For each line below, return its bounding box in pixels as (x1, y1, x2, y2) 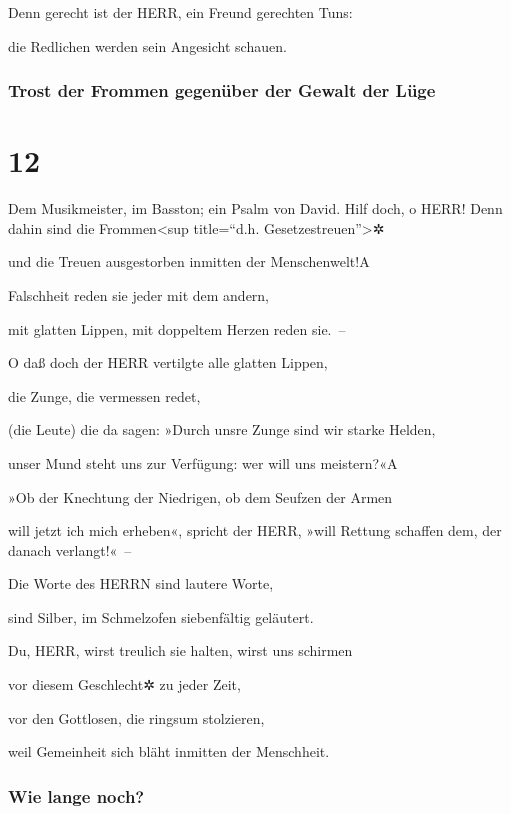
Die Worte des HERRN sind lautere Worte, (8, 573, 274, 594)
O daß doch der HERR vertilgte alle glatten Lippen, (8, 352, 328, 373)
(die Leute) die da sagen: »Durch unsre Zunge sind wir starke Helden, (8, 419, 436, 440)
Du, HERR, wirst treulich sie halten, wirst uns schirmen (8, 640, 353, 661)
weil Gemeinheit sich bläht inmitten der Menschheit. (8, 741, 330, 762)
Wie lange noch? (8, 783, 145, 808)
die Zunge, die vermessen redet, (8, 385, 201, 406)
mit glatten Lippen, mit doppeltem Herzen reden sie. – (8, 318, 346, 339)
